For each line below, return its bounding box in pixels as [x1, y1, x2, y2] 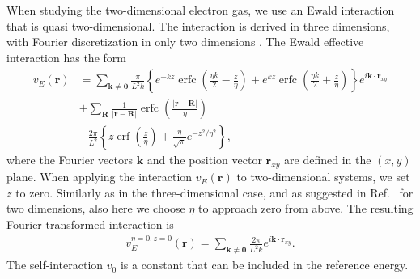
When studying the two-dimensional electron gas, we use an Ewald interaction [6, 2, 395, 18]
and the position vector [146, 151, 262, 168]
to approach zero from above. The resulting [198, 200, 414, 217]
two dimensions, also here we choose [6, 200, 185, 217]
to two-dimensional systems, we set [236, 168, 410, 185]
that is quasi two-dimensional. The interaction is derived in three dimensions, [6, 17, 390, 34]
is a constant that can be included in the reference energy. [120, 256, 409, 273]
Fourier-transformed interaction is [6, 216, 174, 233]
